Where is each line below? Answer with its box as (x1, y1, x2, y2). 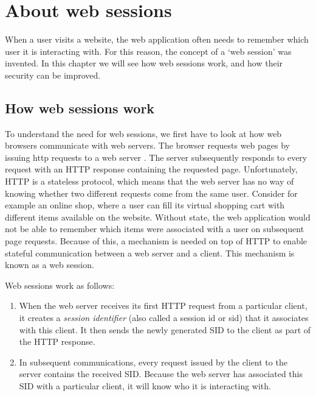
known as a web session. (5, 258, 94, 271)
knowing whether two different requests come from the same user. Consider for (5, 186, 298, 199)
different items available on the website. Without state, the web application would (5, 210, 311, 223)
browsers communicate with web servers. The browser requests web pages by (5, 139, 290, 152)
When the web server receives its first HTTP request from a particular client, (19, 299, 307, 312)
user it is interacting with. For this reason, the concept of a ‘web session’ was (5, 44, 292, 57)
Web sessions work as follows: (5, 278, 115, 291)
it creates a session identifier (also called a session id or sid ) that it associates (19, 311, 309, 324)
